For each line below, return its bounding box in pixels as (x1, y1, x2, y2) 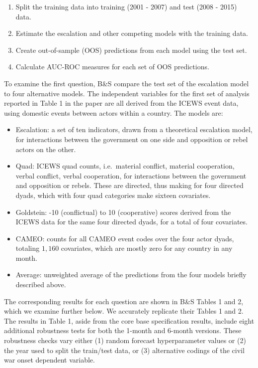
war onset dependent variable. (4, 355, 95, 365)
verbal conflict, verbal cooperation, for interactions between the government (15, 170, 247, 181)
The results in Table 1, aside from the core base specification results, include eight (4, 315, 255, 326)
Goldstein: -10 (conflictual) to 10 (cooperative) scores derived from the (15, 206, 231, 217)
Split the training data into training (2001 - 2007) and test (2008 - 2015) (15, 1, 237, 11)
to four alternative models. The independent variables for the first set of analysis (4, 88, 250, 98)
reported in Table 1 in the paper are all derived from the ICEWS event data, (4, 98, 239, 108)
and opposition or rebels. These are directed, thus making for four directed (15, 180, 244, 190)
